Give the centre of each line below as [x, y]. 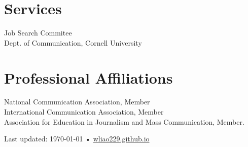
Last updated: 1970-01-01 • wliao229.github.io [77, 139]
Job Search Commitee [38, 33]
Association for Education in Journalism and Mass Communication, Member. [124, 121]
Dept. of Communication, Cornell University [73, 42]
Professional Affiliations [88, 77]
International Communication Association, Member [84, 112]
